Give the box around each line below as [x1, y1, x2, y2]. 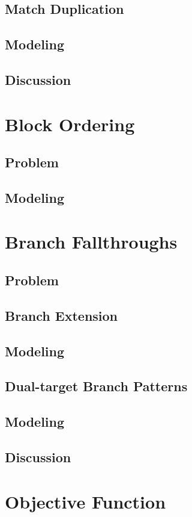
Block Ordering [5, 111, 135, 136]
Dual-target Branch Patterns [5, 377, 188, 395]
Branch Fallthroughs [5, 229, 178, 254]
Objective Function [5, 489, 166, 513]
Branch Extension [5, 306, 118, 324]
